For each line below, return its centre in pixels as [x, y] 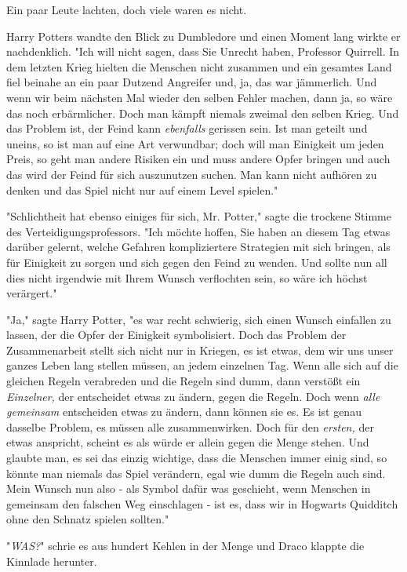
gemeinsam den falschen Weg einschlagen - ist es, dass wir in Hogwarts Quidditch [202, 503]
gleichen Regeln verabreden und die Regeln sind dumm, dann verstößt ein [184, 381]
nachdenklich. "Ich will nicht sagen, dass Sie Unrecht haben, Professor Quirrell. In [203, 51]
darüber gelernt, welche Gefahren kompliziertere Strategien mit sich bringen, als [198, 247]
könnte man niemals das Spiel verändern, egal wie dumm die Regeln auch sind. [196, 473]
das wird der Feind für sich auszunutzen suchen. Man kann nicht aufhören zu [192, 174]
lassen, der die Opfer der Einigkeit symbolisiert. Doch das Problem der [176, 335]
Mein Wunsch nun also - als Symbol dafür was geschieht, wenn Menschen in [189, 488]
